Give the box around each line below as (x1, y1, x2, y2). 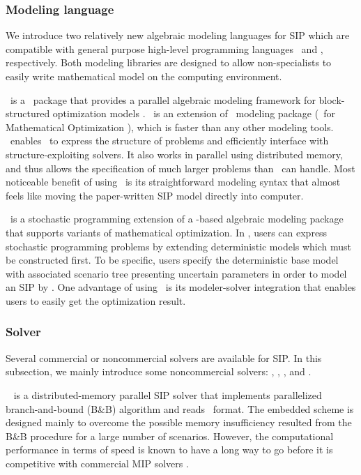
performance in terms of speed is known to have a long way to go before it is (6, 442, 333, 457)
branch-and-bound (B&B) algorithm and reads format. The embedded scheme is (6, 401, 354, 416)
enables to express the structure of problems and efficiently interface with (10, 133, 329, 148)
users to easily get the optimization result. (6, 293, 186, 308)
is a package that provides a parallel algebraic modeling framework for (10, 92, 316, 107)
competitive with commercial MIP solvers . (6, 455, 189, 470)
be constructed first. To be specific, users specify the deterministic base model (6, 252, 339, 267)
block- (318, 92, 345, 107)
